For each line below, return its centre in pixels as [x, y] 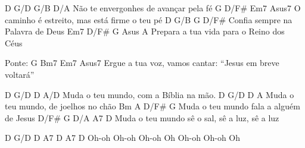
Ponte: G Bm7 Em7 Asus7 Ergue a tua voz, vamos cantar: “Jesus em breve [142, 63]
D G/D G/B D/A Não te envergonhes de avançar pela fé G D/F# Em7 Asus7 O [153, 8]
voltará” [20, 74]
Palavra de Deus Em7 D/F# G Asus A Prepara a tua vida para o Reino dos [145, 31]
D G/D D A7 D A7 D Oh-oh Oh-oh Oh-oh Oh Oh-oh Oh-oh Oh [123, 138]
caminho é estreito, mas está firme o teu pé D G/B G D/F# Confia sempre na [149, 19]
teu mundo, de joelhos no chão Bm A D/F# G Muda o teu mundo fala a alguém [152, 106]
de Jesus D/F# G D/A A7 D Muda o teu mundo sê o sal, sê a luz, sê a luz [142, 117]
